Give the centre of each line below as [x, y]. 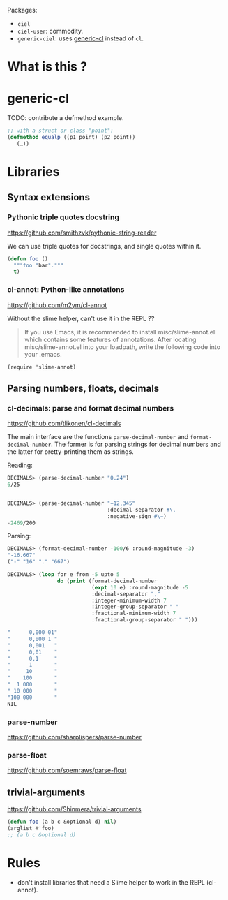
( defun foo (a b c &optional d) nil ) [62, 822]
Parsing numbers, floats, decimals [83, 388]
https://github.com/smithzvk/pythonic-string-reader [82, 233]
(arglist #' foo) [31, 828]
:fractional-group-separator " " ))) [145, 620]
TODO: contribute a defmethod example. [66, 118]
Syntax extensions [49, 197]
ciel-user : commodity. [50, 31]
